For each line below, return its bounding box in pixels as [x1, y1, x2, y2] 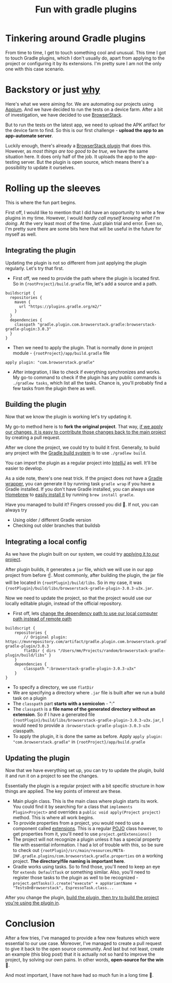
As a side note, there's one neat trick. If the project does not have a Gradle [5, 475, 163, 481]
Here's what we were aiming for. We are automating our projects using [5, 101, 154, 107]
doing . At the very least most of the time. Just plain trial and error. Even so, [5, 220, 163, 226]
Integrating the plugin [5, 246, 76, 255]
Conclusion [5, 918, 55, 930]
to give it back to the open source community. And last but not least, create [5, 946, 164, 952]
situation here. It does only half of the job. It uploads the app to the [5, 153, 146, 160]
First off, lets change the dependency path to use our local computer [12, 610, 158, 617]
